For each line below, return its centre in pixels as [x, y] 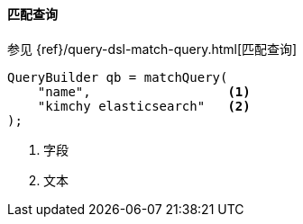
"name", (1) [144, 91]
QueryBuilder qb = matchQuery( [118, 77]
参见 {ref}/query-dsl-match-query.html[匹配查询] [152, 49]
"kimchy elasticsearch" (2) [144, 106]
